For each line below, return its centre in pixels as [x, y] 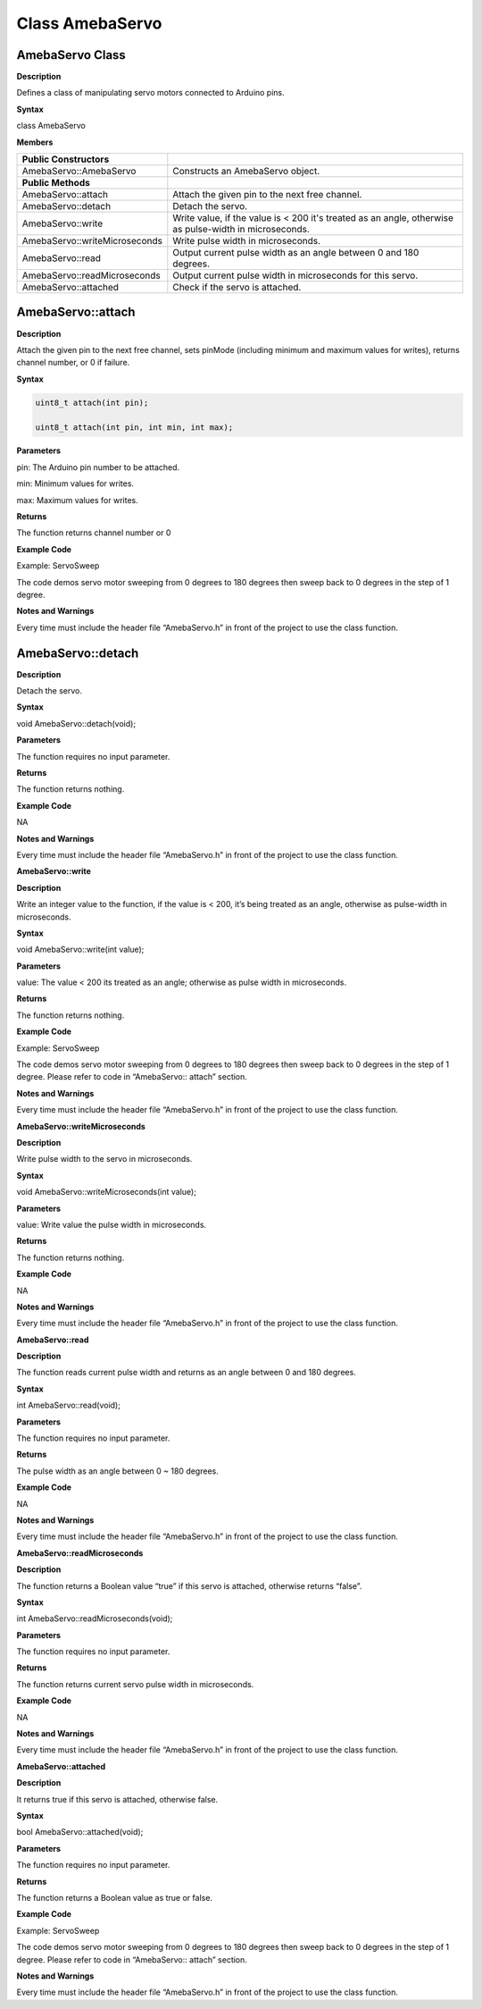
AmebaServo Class [71, 55]
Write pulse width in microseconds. [247, 241]
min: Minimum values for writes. [75, 483]
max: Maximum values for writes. [77, 500]
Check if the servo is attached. [237, 288]
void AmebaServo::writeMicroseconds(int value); [106, 1192]
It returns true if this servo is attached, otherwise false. [117, 1799]
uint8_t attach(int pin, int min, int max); [134, 428]
